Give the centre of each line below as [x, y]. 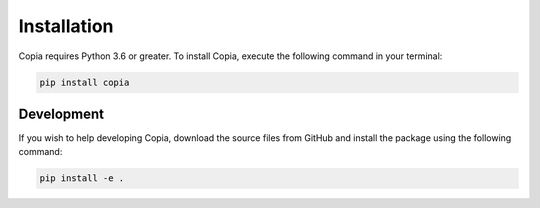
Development [61, 113]
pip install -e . [82, 178]
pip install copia [84, 82]
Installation [66, 26]
